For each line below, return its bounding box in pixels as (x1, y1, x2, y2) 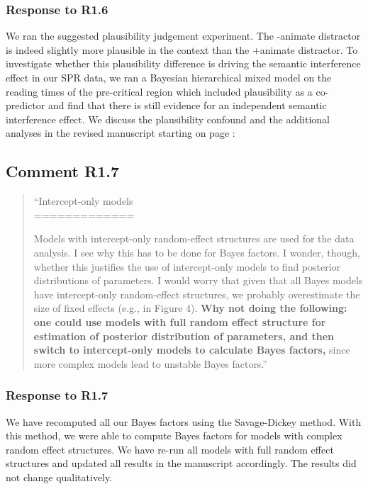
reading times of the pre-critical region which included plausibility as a (6, 84, 313, 99)
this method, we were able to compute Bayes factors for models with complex (6, 428, 342, 443)
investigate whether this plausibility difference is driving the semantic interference (6, 56, 361, 71)
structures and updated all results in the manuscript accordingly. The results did (6, 456, 357, 471)
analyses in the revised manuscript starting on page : (6, 125, 235, 140)
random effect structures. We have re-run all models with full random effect (6, 442, 334, 456)
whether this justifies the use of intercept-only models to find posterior (33, 259, 341, 274)
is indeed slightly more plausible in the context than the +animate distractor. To (6, 42, 358, 57)
